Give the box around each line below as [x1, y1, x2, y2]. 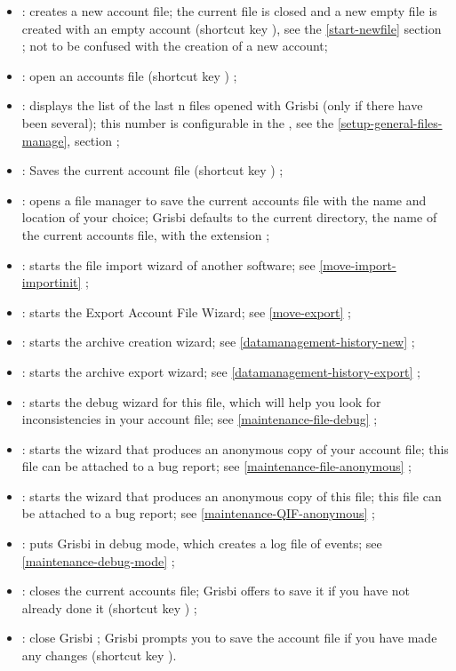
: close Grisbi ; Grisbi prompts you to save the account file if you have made [21, 628, 437, 647]
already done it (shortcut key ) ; [21, 598, 197, 617]
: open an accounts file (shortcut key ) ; [21, 66, 237, 84]
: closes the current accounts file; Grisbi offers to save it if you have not [21, 581, 411, 600]
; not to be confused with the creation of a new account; [21, 36, 328, 55]
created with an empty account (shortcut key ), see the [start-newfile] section [21, 19, 442, 37]
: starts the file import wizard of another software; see [21, 255, 316, 274]
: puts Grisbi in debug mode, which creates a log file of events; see [21, 534, 382, 553]
